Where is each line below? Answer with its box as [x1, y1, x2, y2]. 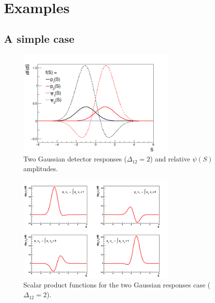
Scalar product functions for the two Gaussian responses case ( [23, 280, 211, 290]
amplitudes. [23, 163, 58, 174]
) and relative [150, 154, 190, 164]
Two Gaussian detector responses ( [23, 154, 127, 164]
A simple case [4, 31, 74, 46]
